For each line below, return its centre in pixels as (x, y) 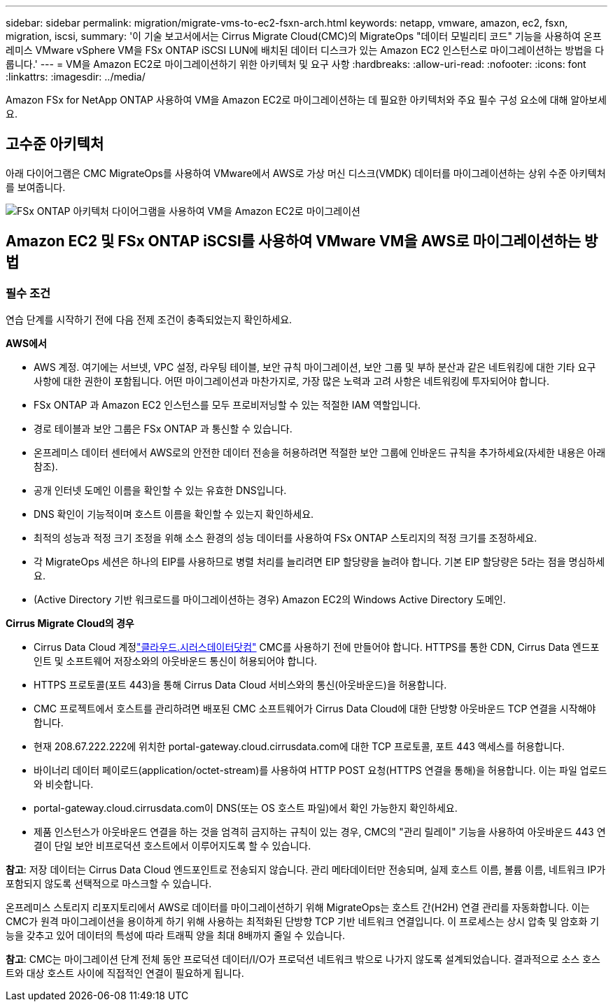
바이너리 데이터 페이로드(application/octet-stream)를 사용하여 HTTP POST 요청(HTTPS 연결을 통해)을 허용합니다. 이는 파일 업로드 (320, 770)
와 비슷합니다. (64, 784)
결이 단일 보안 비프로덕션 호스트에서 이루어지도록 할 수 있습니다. (172, 846)
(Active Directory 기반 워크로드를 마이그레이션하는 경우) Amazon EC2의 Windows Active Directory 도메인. (270, 600)
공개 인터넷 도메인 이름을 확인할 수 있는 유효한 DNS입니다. (160, 491)
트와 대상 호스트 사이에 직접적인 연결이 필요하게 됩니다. (125, 973)
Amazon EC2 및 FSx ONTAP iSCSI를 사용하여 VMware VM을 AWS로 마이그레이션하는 (294, 241)
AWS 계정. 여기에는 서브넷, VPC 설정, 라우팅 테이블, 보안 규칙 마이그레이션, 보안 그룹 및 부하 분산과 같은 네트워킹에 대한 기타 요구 (315, 367)
